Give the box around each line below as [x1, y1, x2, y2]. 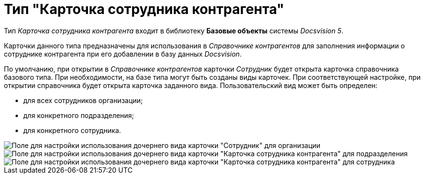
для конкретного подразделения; [23, 111, 134, 119]
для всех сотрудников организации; [23, 96, 143, 104]
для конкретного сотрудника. [23, 126, 121, 134]
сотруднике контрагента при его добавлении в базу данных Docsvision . [4, 49, 242, 58]
